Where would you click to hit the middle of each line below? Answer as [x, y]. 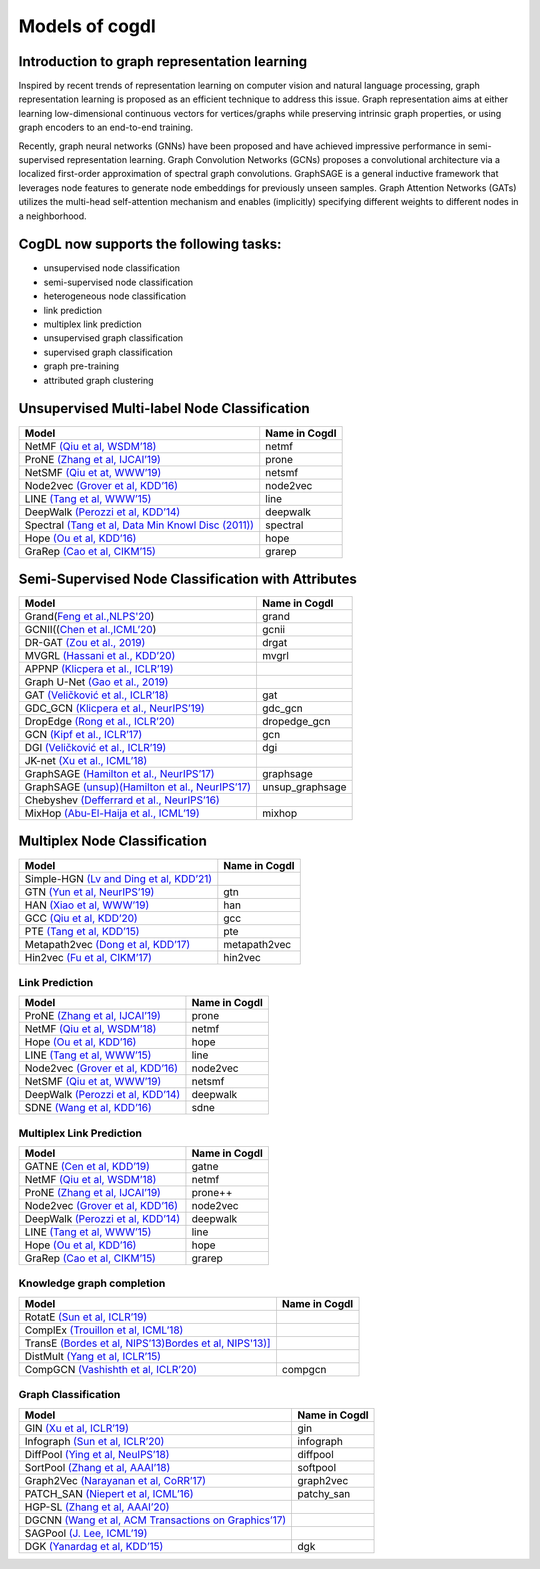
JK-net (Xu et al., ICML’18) [86, 761]
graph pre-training [81, 366]
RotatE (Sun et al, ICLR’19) [86, 1317]
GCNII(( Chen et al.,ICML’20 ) [90, 630]
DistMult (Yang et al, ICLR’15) [93, 1356]
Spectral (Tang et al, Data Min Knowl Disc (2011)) [139, 525]
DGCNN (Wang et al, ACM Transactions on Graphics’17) [155, 1520]
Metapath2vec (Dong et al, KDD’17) [107, 944]
